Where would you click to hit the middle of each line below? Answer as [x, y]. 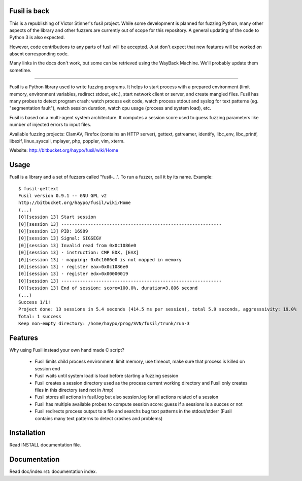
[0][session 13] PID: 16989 [53, 231]
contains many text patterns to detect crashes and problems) [99, 418]
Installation [27, 433]
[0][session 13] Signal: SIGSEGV [60, 238]
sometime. [20, 70]
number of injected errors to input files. [50, 125]
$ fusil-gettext [39, 188]
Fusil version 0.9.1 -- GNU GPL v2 [63, 196]
